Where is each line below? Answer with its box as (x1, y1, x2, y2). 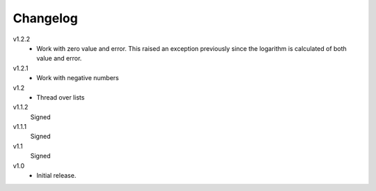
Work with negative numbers (36, 74, 119, 82)
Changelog (13, 10, 78, 26)
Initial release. (36, 171, 77, 180)
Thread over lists (36, 93, 85, 101)
